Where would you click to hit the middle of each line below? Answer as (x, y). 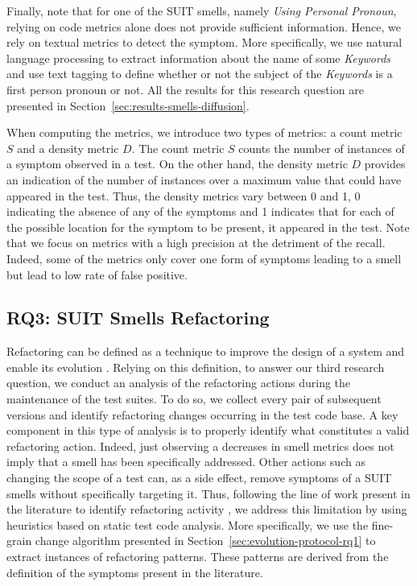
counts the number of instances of (322, 148)
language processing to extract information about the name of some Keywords (199, 58)
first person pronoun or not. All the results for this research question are (185, 89)
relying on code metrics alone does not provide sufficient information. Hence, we (204, 26)
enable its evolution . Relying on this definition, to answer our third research (196, 367)
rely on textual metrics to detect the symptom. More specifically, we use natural (204, 42)
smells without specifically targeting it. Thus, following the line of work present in (208, 493)
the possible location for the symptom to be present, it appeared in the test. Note (208, 227)
